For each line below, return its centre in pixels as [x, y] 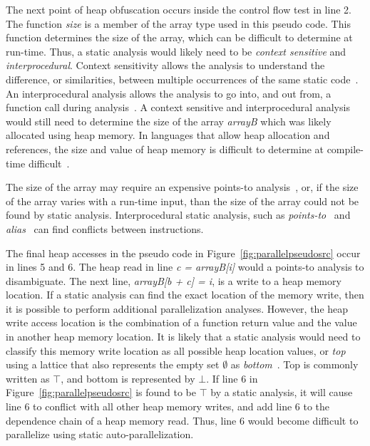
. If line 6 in [232, 378]
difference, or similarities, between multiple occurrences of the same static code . [182, 79]
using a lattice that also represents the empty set [113, 364]
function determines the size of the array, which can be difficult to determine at [179, 37]
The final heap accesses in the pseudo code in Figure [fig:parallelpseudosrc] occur [183, 253]
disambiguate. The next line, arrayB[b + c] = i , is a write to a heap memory [174, 280]
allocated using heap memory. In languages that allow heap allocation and [168, 135]
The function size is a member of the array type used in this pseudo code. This [178, 23]
